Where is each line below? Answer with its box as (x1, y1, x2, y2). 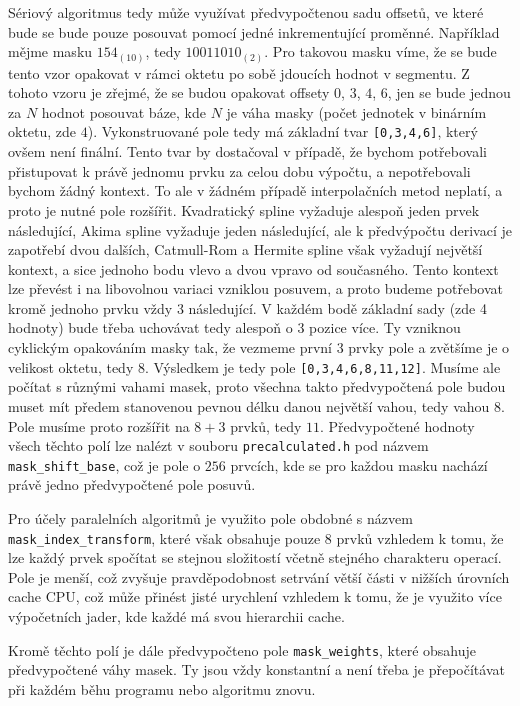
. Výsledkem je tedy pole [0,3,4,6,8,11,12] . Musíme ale (144, 356, 501, 377)
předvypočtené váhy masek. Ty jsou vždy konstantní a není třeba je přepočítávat (8, 659, 505, 680)
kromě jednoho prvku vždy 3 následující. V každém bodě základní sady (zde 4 (8, 297, 487, 318)
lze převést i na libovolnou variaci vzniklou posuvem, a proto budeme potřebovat (8, 278, 503, 299)
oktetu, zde (8, 121, 77, 142)
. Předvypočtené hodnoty (320, 415, 475, 436)
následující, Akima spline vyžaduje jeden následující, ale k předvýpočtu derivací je (8, 219, 512, 240)
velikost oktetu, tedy (8, 356, 134, 377)
